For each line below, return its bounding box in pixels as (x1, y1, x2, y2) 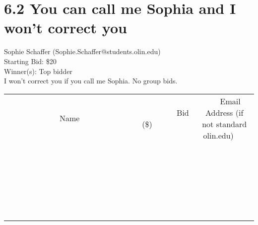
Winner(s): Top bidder (4, 66, 72, 76)
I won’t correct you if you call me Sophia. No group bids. (4, 75, 178, 86)
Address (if (205, 106, 244, 118)
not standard (202, 118, 247, 130)
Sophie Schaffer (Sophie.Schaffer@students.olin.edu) (4, 46, 161, 57)
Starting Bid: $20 (4, 56, 57, 66)
